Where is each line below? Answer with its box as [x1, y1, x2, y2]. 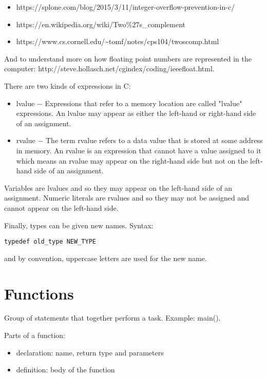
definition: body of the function [16, 364, 115, 375]
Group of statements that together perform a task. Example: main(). [4, 312, 221, 323]
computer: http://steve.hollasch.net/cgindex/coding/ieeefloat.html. [4, 63, 215, 74]
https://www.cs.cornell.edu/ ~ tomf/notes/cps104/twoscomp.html [16, 36, 219, 47]
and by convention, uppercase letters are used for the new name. [4, 252, 207, 263]
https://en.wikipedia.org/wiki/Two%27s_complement [16, 18, 186, 29]
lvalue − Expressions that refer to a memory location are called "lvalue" [16, 97, 242, 108]
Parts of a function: [4, 330, 65, 341]
